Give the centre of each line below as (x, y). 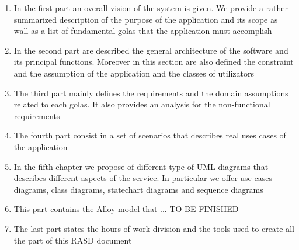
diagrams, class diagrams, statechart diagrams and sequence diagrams (138, 189)
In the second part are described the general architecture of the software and (151, 50)
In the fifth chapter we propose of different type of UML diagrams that (141, 166)
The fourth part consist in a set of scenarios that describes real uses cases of (150, 135)
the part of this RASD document (73, 240)
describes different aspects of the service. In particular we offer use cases (143, 178)
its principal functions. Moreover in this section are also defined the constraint (154, 62)
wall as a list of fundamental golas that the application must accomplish (143, 31)
